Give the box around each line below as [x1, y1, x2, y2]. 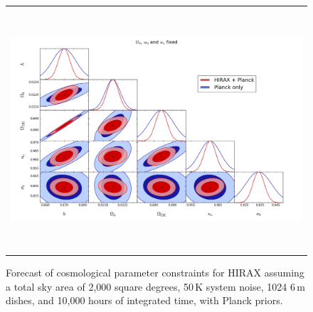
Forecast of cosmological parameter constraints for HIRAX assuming [6, 265, 304, 279]
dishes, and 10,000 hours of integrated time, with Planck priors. [6, 293, 283, 308]
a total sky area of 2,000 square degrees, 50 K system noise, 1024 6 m [6, 279, 305, 294]
